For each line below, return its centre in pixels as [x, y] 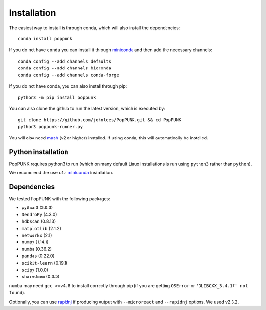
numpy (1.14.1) [35, 242]
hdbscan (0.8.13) [39, 221]
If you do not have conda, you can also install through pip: [68, 86]
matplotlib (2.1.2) [41, 228]
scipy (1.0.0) [35, 270]
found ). [17, 293]
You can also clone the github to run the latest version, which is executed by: [87, 108]
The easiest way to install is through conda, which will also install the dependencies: [95, 28]
